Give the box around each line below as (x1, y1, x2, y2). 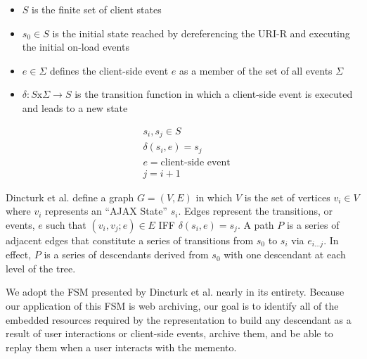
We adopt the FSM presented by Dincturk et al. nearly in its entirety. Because (6, 284, 345, 299)
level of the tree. (6, 260, 76, 275)
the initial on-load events (22, 39, 129, 54)
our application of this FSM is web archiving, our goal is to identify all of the (6, 298, 339, 313)
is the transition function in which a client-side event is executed (75, 87, 353, 101)
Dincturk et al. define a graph (6, 189, 134, 204)
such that (46, 217, 86, 232)
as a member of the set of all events (179, 63, 333, 77)
